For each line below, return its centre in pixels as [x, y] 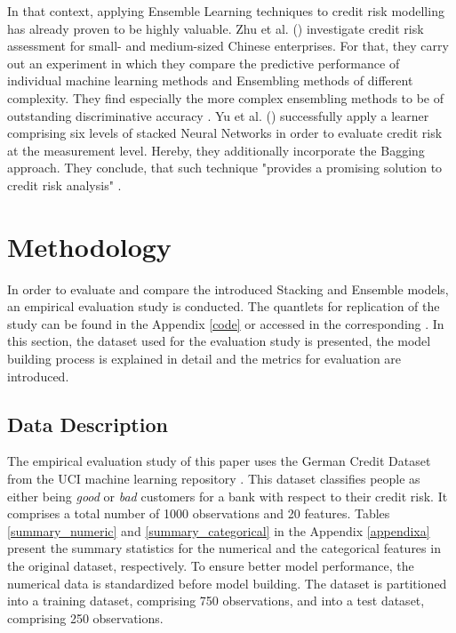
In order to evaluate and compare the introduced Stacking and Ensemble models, [228, 288]
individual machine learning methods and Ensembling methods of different [210, 80]
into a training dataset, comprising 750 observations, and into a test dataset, [216, 601]
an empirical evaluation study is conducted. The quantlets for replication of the [224, 306]
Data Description [88, 424]
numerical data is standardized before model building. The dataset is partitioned [227, 583]
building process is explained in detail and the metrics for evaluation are [204, 359]
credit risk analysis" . [64, 184]
